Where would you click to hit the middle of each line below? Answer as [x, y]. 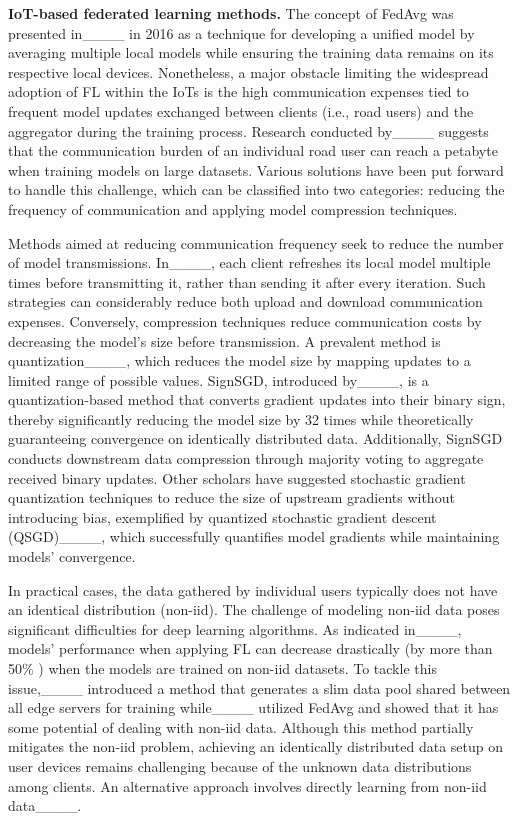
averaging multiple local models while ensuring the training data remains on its [251, 52]
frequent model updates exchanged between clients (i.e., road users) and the [241, 110]
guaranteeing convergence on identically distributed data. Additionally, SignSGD [255, 438]
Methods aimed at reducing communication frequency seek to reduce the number [256, 242]
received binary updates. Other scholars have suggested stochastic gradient [237, 477]
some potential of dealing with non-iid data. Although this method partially [241, 726]
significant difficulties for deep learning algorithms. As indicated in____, [235, 628]
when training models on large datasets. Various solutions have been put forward [256, 169]
